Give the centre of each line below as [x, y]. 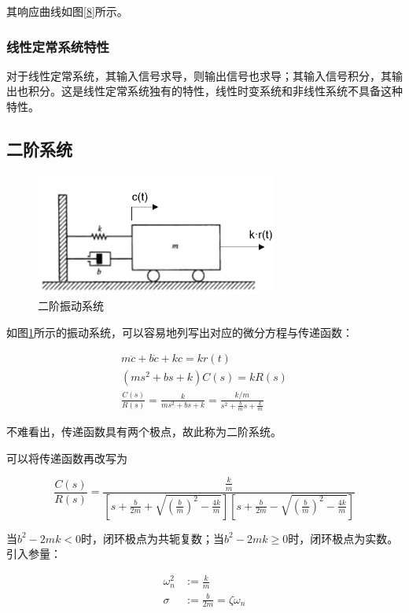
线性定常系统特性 [58, 46]
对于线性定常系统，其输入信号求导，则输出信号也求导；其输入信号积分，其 [199, 75]
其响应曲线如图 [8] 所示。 [67, 11]
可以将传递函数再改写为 [67, 458]
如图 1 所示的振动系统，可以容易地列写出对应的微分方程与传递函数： [180, 332]
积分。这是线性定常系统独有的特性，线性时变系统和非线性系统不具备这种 [215, 91]
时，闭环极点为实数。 [343, 538]
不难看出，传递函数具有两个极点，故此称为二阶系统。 [144, 432]
